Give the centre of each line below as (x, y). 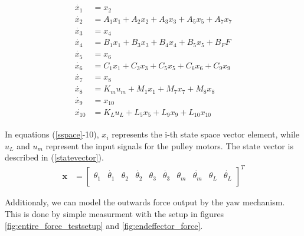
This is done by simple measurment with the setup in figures (115, 213)
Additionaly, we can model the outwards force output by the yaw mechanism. (145, 202)
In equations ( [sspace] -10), (52, 134)
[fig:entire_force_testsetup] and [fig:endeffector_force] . (104, 225)
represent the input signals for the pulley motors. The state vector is (169, 145)
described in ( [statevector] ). (54, 157)
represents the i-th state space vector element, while (205, 134)
